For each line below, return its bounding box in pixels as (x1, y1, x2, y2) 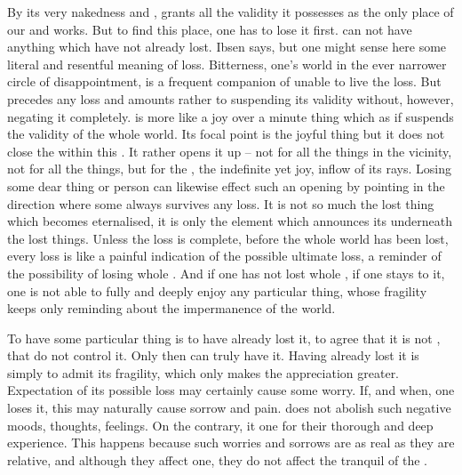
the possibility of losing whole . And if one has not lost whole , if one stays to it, (7, 263, 445, 282)
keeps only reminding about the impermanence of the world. (7, 299, 336, 318)
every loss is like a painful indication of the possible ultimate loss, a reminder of (7, 246, 442, 265)
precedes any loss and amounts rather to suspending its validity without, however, (7, 89, 454, 108)
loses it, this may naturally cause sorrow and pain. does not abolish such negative (7, 399, 451, 417)
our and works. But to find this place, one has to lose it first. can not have (7, 20, 412, 38)
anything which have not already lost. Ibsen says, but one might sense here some (7, 37, 447, 56)
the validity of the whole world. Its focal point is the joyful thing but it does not (7, 125, 445, 143)
